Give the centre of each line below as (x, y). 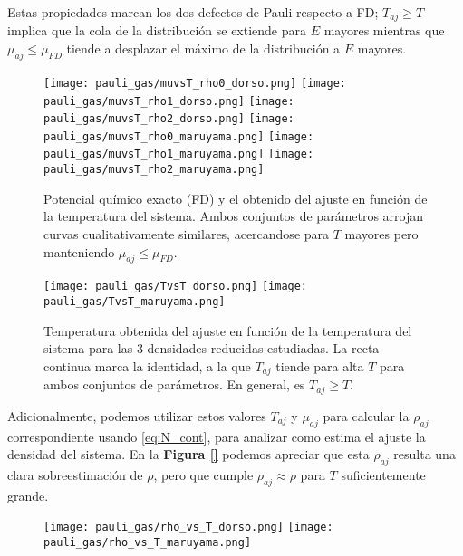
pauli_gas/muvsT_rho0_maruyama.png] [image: (179, 136)
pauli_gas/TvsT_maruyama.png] (135, 302)
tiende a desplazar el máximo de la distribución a (203, 48)
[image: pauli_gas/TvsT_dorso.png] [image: (176, 287)
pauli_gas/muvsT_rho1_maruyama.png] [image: (179, 154)
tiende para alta (320, 365)
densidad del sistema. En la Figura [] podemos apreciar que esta (188, 454)
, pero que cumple (203, 474)
